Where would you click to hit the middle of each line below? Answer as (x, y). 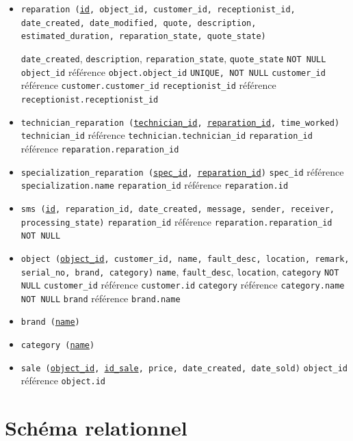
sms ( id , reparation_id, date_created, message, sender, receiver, (178, 209)
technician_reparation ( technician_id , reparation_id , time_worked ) (180, 123)
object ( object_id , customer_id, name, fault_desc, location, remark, (185, 259)
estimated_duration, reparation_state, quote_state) (143, 37)
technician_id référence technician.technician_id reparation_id (167, 135)
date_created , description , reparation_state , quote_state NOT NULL (173, 58)
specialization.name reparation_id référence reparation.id (155, 185)
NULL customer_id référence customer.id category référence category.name (183, 285)
